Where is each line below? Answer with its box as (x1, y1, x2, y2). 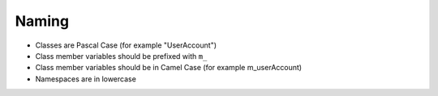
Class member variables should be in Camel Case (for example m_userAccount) (35, 63, 303, 73)
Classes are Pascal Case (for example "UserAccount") (35, 40, 217, 50)
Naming (15, 12, 69, 30)
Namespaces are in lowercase (35, 73, 137, 84)
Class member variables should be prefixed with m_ (35, 51, 208, 61)
